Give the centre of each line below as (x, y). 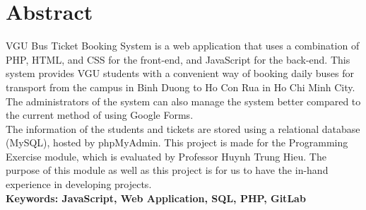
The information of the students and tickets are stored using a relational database (183, 128)
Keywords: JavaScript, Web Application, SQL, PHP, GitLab (156, 198)
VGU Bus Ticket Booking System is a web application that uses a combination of (183, 46)
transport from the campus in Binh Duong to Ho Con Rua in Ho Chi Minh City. (181, 87)
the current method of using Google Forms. (100, 115)
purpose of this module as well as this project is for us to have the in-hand (167, 170)
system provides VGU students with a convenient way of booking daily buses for (180, 73)
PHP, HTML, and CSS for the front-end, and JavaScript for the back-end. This (178, 59)
